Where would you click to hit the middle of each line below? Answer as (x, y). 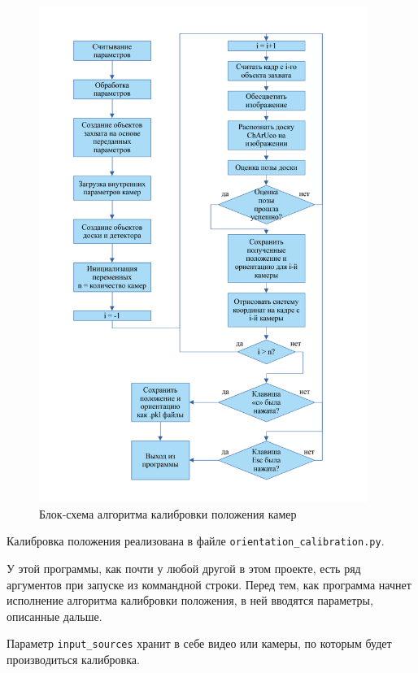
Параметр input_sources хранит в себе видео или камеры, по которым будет (199, 643)
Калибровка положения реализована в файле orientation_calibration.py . (196, 541)
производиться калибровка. (73, 660)
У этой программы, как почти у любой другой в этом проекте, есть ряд (184, 568)
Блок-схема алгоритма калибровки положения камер (168, 513)
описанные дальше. (54, 616)
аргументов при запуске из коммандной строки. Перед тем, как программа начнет (209, 584)
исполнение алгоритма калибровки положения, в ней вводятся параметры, (190, 600)
